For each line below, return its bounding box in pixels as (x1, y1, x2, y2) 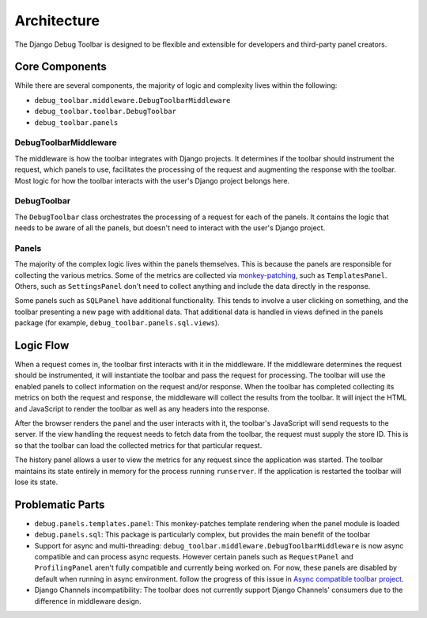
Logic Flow (14, 339, 70, 352)
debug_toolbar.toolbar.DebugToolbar (34, 107, 177, 116)
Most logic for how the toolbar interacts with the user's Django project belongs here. (14, 176, 290, 185)
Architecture (14, 12, 100, 29)
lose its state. (14, 477, 59, 487)
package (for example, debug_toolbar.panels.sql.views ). (14, 318, 221, 328)
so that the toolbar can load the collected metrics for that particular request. (14, 440, 263, 450)
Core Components (14, 60, 107, 74)
